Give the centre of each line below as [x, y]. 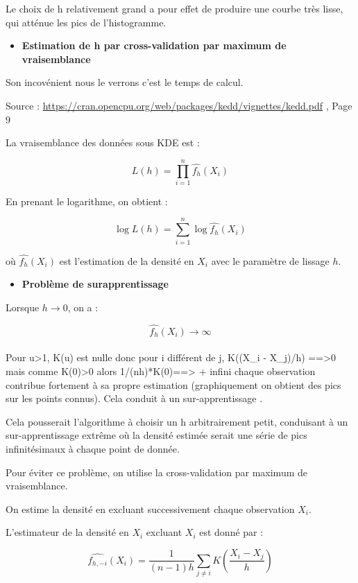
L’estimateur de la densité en [67, 532]
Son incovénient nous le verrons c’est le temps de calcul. [125, 82]
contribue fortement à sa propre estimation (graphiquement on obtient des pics [173, 384]
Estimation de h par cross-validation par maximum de [154, 45]
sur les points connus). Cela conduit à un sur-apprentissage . [134, 398]
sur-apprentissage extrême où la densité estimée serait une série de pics [156, 435]
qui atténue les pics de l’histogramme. [86, 22]
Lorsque [23, 307]
